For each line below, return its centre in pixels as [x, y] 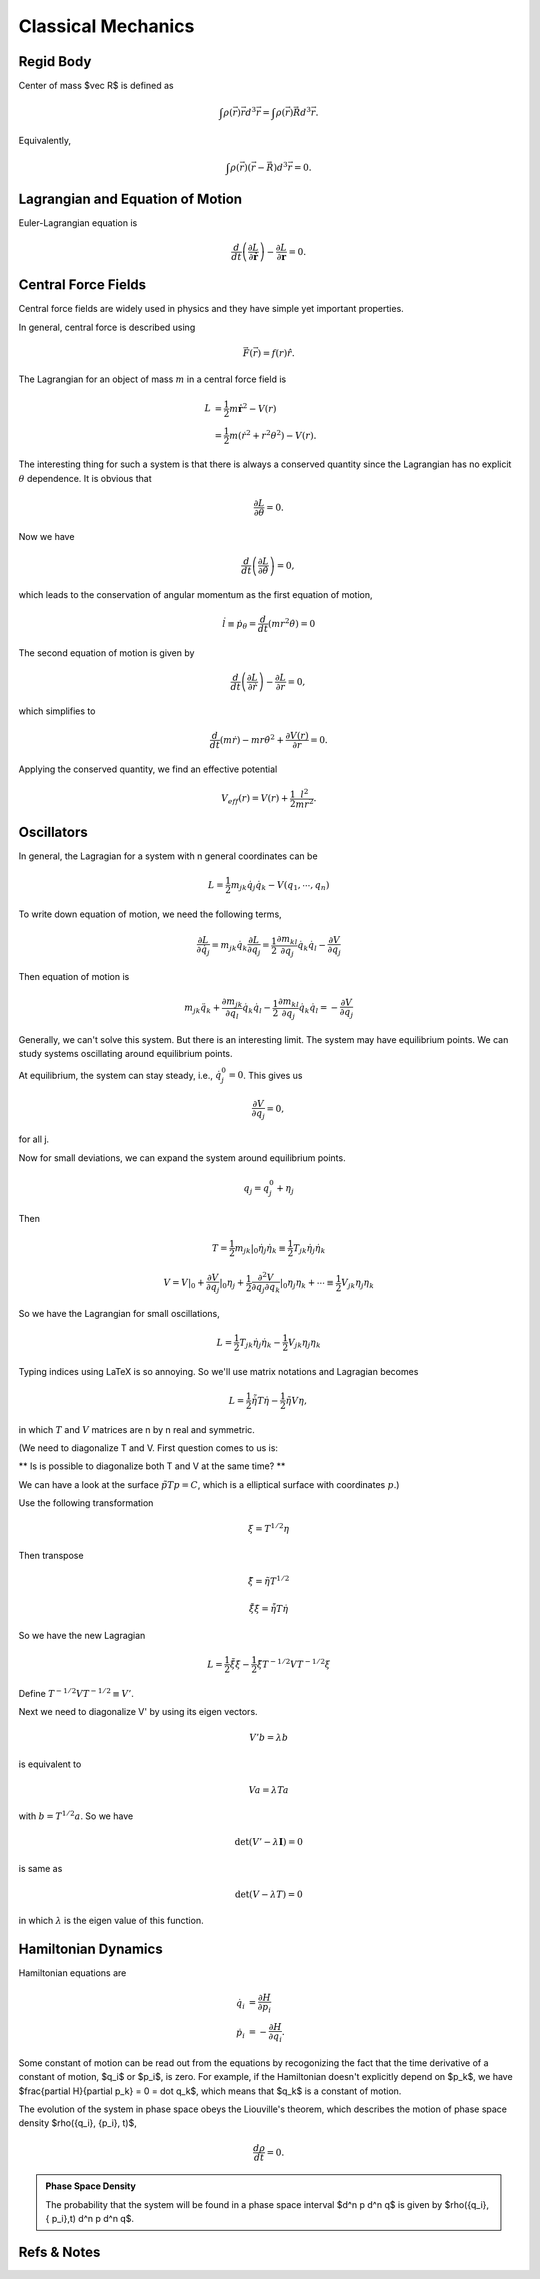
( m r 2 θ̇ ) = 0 [292, 622]
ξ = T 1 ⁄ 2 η [269, 1528]
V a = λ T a [269, 1789]
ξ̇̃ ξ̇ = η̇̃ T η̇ [268, 1609]
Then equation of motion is [74, 977]
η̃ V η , [296, 1400]
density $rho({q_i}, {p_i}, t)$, [77, 2123]
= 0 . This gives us [265, 1075]
